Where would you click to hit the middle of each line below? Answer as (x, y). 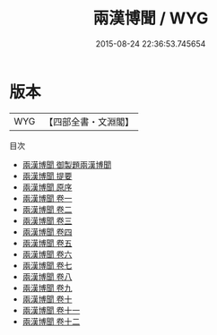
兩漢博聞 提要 (47, 176)
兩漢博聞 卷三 (47, 220)
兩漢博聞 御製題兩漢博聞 (67, 164)
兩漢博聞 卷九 (47, 288)
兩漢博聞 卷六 (47, 254)
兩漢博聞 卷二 (47, 209)
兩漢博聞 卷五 (47, 243)
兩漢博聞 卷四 (47, 232)
